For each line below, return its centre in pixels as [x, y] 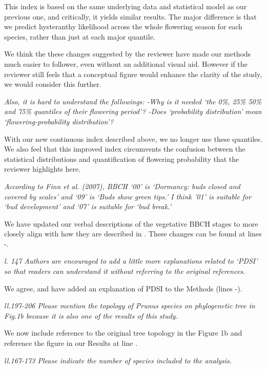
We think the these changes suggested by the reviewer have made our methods [128, 54]
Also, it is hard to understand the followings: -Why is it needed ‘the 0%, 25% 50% [133, 101]
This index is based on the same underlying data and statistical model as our [126, 6]
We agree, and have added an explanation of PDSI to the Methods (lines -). [123, 288]
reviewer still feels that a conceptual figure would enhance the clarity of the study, [133, 74]
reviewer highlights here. [43, 169]
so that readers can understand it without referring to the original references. [125, 271]
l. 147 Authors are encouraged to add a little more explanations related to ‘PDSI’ [131, 261]
